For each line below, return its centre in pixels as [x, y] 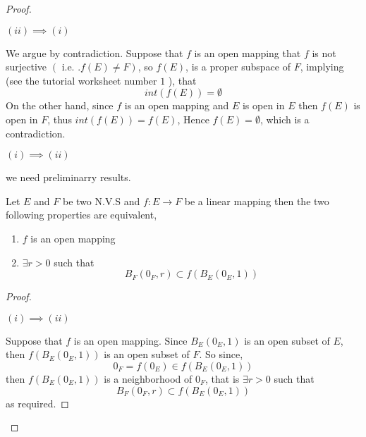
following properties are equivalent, [81, 215]
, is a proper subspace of [238, 67]
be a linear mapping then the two [257, 201]
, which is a [285, 119]
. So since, [221, 354]
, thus [60, 119]
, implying [322, 67]
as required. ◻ [37, 403]
